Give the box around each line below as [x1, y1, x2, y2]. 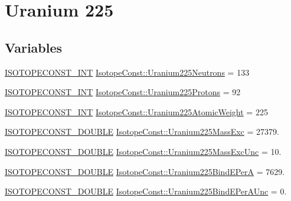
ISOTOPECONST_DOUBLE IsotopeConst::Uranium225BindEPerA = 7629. [5, 165, 285, 177]
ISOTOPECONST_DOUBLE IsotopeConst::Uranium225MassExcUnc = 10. [5, 145, 282, 157]
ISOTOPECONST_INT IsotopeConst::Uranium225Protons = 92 [5, 86, 241, 98]
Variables [5, 38, 63, 56]
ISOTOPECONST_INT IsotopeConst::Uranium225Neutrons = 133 [5, 66, 250, 78]
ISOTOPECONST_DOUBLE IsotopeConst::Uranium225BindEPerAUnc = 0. [5, 185, 287, 197]
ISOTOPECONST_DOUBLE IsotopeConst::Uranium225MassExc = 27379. [5, 125, 279, 138]
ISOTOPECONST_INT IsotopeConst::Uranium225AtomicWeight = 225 [5, 105, 268, 118]
